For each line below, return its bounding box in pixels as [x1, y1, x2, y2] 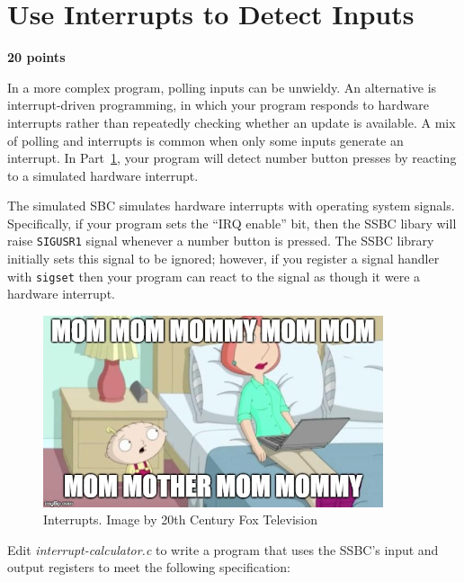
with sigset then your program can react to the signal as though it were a [7, 266, 421, 285]
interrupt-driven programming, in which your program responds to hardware [7, 95, 429, 114]
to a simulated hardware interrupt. [7, 166, 199, 184]
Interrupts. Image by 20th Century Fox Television [43, 510, 317, 529]
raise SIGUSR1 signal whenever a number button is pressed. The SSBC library [7, 231, 434, 250]
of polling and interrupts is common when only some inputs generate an [7, 130, 404, 149]
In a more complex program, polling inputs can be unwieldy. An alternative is [7, 77, 437, 96]
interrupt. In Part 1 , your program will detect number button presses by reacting [7, 148, 457, 167]
